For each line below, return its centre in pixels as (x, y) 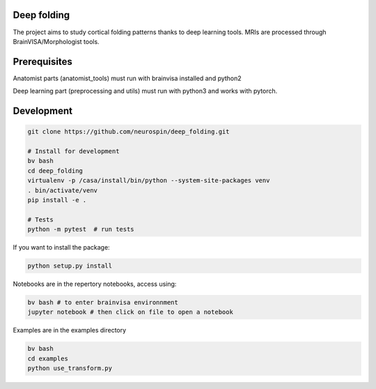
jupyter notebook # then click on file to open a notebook (130, 312)
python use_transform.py (70, 368)
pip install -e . (57, 200)
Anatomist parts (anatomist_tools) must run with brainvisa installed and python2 (127, 78)
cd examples (48, 358)
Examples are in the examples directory (70, 330)
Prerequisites (42, 62)
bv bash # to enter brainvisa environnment (103, 303)
